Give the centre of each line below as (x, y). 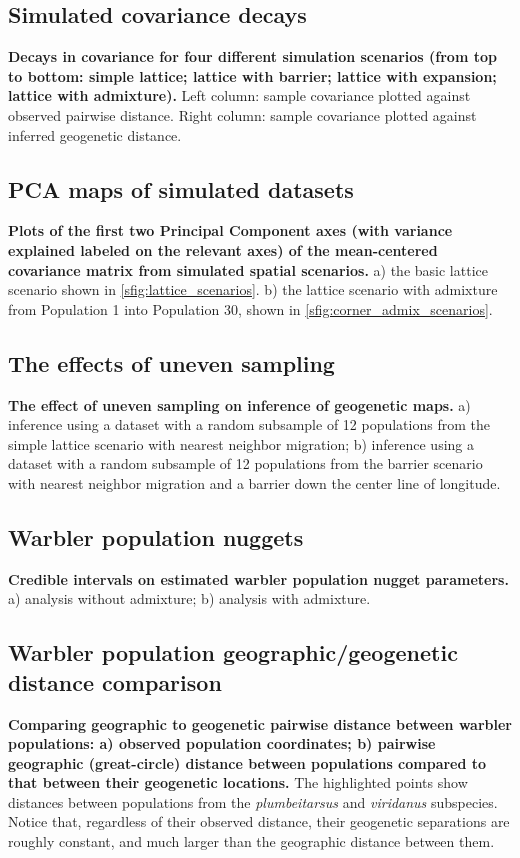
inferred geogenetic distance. (95, 134)
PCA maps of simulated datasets (181, 188)
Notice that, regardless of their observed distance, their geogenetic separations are (259, 821)
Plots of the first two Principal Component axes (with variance (230, 230)
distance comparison (115, 681)
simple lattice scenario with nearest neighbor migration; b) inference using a (241, 443)
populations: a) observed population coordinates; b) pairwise (222, 743)
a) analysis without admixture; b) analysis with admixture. (189, 598)
